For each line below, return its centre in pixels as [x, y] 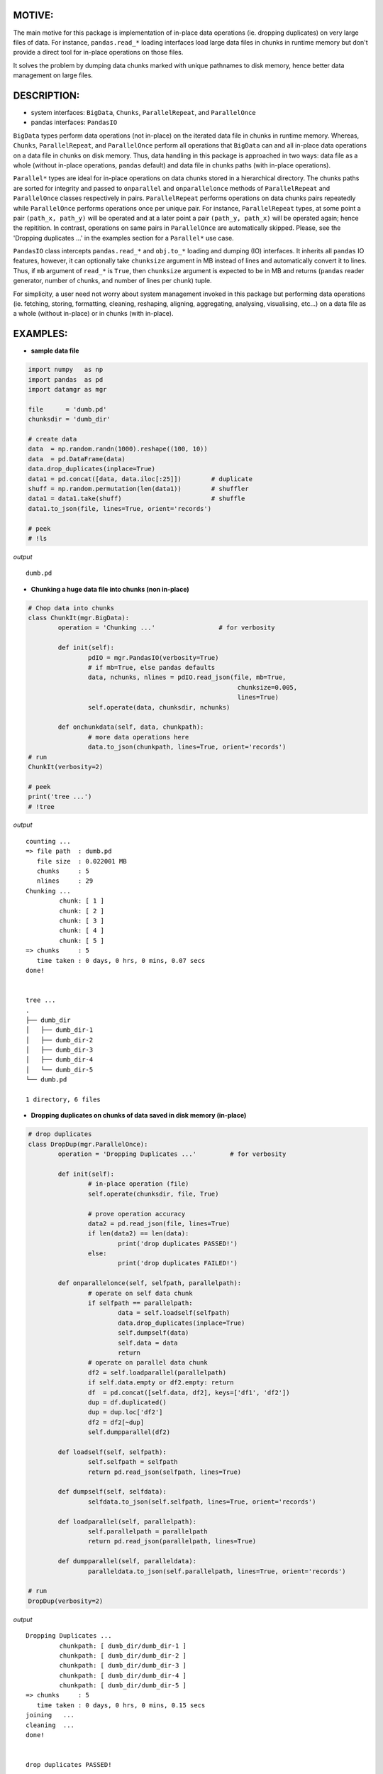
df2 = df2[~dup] [116, 1422]
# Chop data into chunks [71, 608]
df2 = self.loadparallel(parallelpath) [157, 1372]
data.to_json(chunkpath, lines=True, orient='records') [187, 747]
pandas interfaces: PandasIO [74, 122]
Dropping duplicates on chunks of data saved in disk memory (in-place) [139, 1115]
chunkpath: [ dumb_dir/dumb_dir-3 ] [123, 1665]
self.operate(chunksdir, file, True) [153, 1194]
